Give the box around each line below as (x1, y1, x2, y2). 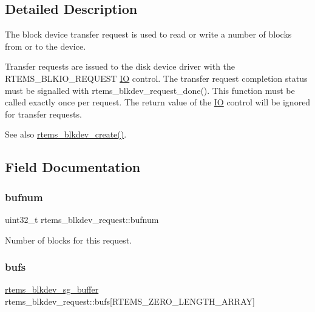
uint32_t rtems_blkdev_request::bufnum (5, 213, 159, 225)
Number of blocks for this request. (5, 233, 132, 246)
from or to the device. (5, 39, 86, 52)
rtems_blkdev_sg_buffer (5, 283, 99, 296)
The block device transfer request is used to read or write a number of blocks (5, 28, 292, 41)
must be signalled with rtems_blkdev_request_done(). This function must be (5, 84, 295, 96)
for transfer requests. (5, 107, 82, 120)
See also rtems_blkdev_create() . (5, 128, 127, 141)
